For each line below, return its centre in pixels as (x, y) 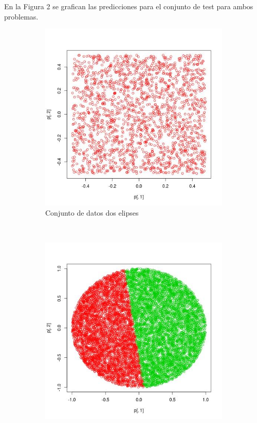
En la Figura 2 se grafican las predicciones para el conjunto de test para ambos (129, 6)
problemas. (21, 16)
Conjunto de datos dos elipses (92, 212)
